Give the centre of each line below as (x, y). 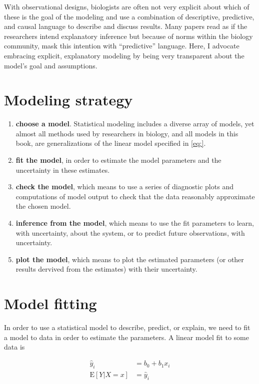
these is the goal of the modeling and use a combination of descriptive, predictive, (129, 16)
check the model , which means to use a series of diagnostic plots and (124, 187)
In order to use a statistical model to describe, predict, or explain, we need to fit (127, 327)
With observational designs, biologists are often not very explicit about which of (127, 6)
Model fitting (50, 303)
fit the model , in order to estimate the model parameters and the (118, 160)
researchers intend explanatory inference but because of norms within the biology (128, 36)
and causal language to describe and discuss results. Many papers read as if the (126, 26)
